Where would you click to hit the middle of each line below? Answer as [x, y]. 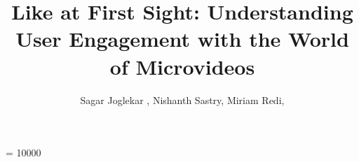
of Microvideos [182, 66]
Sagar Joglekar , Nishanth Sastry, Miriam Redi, [182, 100]
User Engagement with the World [182, 39]
